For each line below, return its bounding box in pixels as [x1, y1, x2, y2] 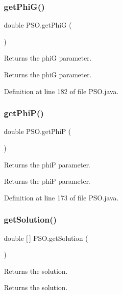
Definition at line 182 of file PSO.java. [4, 86, 119, 96]
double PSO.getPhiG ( [4, 20, 72, 30]
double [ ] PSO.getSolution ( [4, 232, 88, 243]
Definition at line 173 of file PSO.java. [4, 192, 119, 202]
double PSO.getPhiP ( [4, 126, 71, 136]
